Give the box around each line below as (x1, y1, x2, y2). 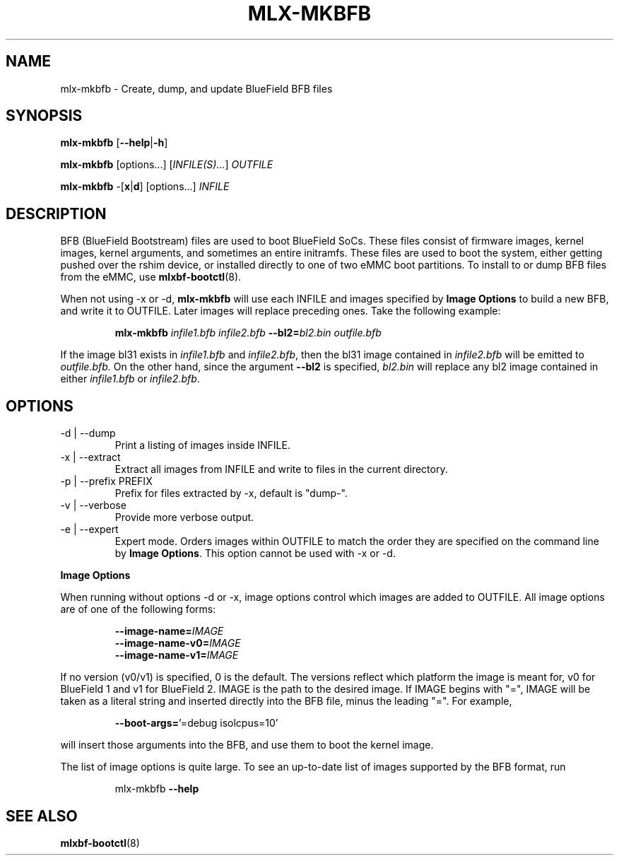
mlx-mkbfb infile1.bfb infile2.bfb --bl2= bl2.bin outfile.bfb (114, 327, 382, 339)
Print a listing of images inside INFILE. (114, 439, 290, 452)
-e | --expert (60, 523, 119, 536)
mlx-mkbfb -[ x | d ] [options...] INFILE (60, 180, 230, 193)
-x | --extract (60, 451, 121, 464)
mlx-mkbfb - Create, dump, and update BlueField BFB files (60, 82, 333, 95)
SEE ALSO (6, 807, 78, 825)
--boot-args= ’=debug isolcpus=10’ (114, 717, 278, 730)
